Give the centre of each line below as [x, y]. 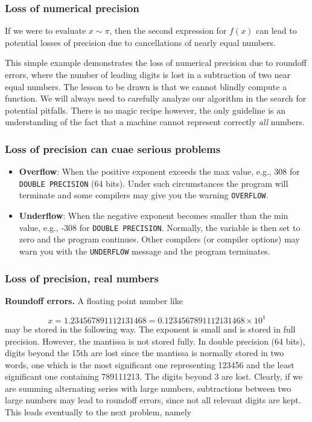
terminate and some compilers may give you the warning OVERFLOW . [144, 195]
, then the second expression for [168, 31]
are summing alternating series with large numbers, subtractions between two [148, 388]
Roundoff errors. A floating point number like [94, 300]
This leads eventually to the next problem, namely [98, 412]
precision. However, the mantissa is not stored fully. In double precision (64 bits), [155, 341]
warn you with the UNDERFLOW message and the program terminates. [145, 251]
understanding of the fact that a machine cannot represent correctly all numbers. [155, 122]
